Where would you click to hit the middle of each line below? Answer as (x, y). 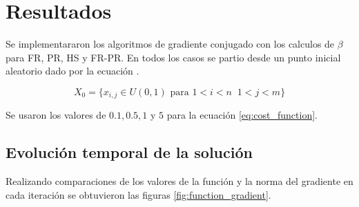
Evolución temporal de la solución (129, 152)
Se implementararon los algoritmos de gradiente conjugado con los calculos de (170, 44)
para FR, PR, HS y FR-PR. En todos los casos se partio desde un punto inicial (173, 57)
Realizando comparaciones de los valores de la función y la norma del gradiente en (179, 181)
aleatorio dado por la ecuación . (72, 71)
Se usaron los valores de (56, 115)
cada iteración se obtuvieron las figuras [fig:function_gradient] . (138, 194)
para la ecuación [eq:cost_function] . (242, 115)
